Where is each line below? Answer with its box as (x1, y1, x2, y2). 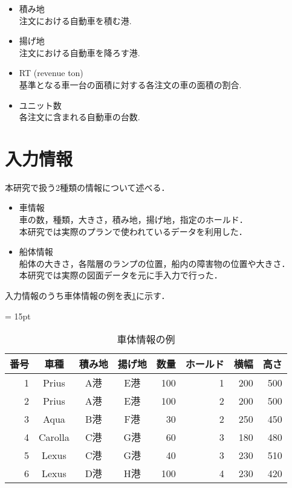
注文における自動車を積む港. (19, 14, 132, 27)
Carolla (39, 429, 70, 444)
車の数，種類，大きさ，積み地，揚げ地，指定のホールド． (19, 213, 248, 226)
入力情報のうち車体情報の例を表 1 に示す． (5, 289, 170, 302)
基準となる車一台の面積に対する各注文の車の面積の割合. (19, 78, 242, 91)
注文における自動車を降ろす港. (19, 46, 140, 59)
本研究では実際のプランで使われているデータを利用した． (19, 225, 247, 237)
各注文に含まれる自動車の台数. (19, 111, 140, 123)
